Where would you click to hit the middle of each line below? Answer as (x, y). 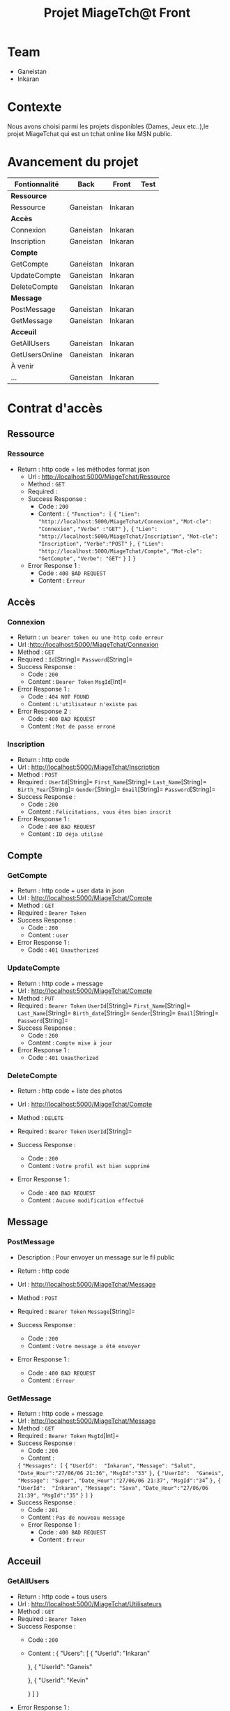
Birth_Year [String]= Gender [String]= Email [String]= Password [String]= (116, 789)
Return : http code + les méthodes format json (83, 469)
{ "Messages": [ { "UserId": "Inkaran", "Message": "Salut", (107, 1466)
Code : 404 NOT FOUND (58, 696)
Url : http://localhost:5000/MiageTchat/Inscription (89, 767)
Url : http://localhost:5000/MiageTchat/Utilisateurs (90, 1604)
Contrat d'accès (55, 408)
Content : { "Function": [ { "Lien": (89, 514)
